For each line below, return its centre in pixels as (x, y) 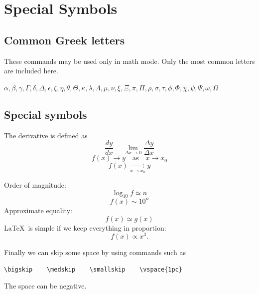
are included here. (31, 71)
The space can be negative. (45, 286)
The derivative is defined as (46, 135)
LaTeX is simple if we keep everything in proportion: (85, 227)
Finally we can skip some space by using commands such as (95, 252)
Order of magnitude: (35, 185)
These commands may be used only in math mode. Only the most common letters (129, 61)
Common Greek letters (65, 40)
